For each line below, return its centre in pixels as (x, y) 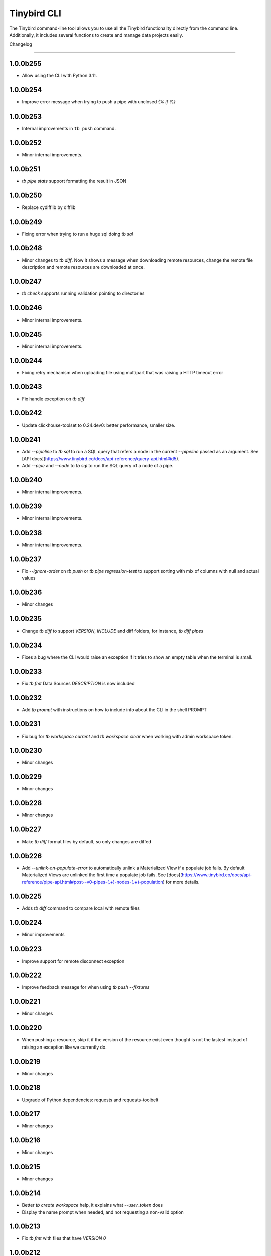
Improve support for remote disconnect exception (73, 961)
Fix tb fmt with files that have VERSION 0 (64, 1238)
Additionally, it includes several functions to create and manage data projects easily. (96, 35)
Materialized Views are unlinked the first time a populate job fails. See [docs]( (102, 875)
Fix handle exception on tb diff (53, 399)
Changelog (21, 44)
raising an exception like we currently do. (64, 1047)
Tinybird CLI (35, 13)
